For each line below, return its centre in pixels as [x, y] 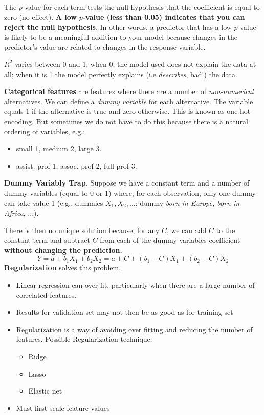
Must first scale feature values [63, 408]
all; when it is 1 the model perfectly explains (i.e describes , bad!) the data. [121, 74]
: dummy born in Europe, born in [188, 203]
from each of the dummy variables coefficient [170, 240]
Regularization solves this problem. [63, 268]
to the [226, 230]
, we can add [186, 230]
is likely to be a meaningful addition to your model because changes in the [121, 37]
